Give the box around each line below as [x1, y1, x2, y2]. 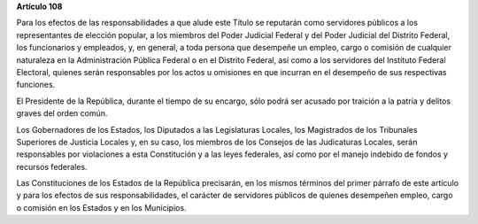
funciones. [16, 80, 56, 90]
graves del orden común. [16, 108, 108, 119]
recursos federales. [16, 161, 88, 172]
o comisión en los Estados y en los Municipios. [16, 202, 187, 212]
